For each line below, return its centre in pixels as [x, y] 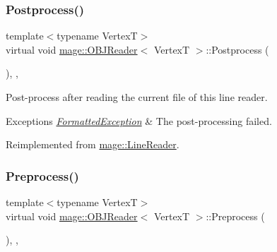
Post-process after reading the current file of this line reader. [137, 97]
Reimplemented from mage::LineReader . [93, 144]
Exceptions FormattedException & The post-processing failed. [139, 120]
